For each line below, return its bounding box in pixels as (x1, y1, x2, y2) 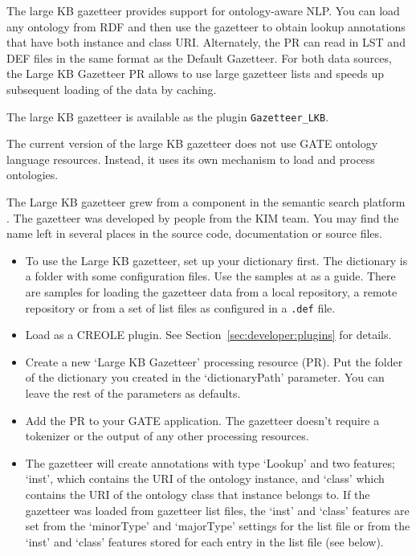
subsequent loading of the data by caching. (6, 80, 217, 97)
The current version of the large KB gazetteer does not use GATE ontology (6, 135, 378, 152)
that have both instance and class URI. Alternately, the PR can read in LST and (6, 34, 406, 51)
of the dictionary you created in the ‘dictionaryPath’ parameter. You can (25, 369, 385, 386)
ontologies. (6, 166, 59, 183)
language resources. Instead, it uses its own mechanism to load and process (6, 150, 375, 167)
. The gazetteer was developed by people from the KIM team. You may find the (6, 209, 399, 226)
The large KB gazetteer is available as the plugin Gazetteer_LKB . (6, 108, 329, 125)
